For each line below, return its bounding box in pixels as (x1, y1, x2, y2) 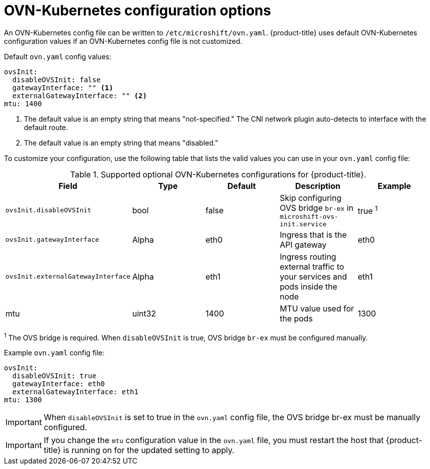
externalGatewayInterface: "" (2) (12, 91, 147, 100)
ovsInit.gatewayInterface (5, 236, 99, 244)
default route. (24, 123, 68, 132)
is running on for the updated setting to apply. (63, 445, 235, 456)
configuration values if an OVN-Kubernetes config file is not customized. (4, 36, 243, 45)
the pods (280, 313, 313, 323)
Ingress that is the (280, 229, 347, 240)
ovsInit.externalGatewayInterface (5, 273, 131, 281)
